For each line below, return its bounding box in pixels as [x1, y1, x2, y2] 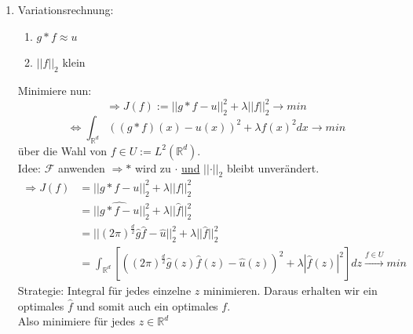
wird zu [134, 159, 171, 176]
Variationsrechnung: [17, 2, 114, 17]
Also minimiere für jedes [17, 313, 135, 329]
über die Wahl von [17, 142, 108, 158]
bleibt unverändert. [226, 159, 320, 176]
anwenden [57, 159, 105, 176]
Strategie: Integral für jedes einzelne [17, 282, 192, 299]
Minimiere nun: [17, 82, 92, 98]
